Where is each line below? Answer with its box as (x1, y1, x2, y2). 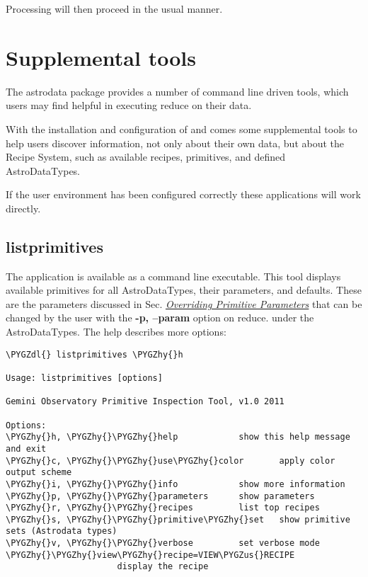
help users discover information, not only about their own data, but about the (6, 135, 345, 150)
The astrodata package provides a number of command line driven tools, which (6, 84, 349, 98)
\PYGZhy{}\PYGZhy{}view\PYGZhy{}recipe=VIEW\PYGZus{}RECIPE (6, 549, 295, 560)
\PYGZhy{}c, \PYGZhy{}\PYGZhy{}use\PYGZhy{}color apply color (6, 455, 335, 466)
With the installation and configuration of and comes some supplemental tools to (6, 121, 357, 136)
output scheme (6, 467, 72, 478)
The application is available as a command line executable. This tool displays (6, 268, 341, 283)
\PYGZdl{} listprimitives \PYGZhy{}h (6, 349, 183, 360)
